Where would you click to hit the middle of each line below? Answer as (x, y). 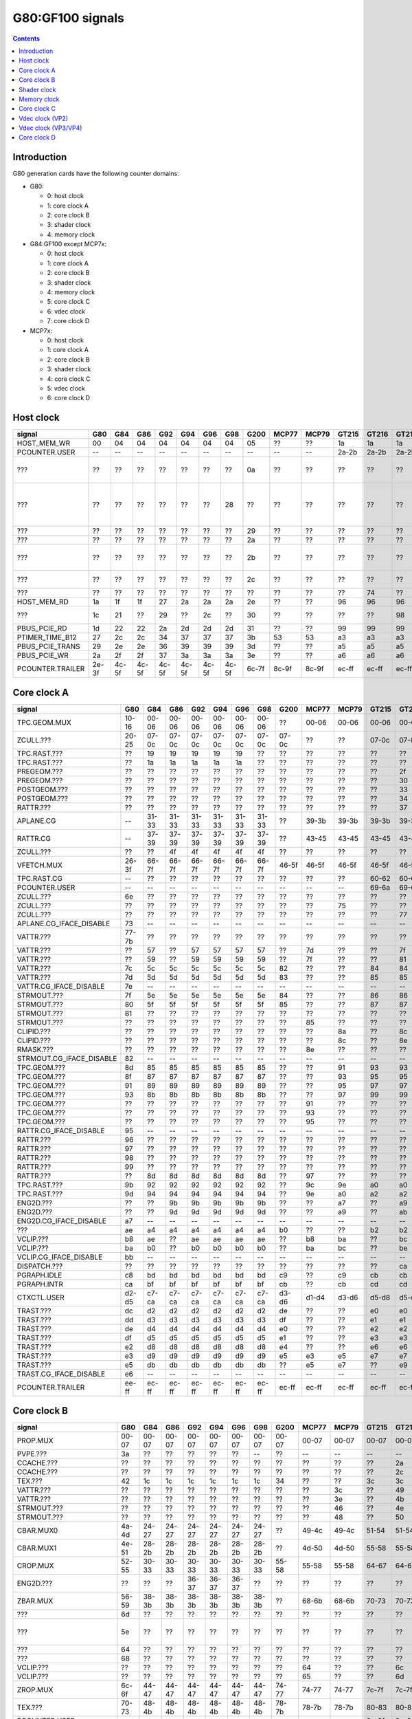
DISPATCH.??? (40, 1266)
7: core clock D (68, 321)
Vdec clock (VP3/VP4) (50, 128)
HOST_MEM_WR (44, 444)
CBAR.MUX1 (37, 1548)
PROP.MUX (35, 1441)
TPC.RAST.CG (40, 878)
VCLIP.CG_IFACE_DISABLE (60, 1257)
